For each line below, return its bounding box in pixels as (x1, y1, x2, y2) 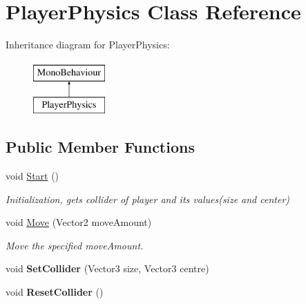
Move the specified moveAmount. (6, 238, 144, 252)
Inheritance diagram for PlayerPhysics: (6, 37, 170, 52)
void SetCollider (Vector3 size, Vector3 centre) (6, 261, 209, 276)
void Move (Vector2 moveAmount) (6, 215, 152, 229)
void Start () (6, 169, 59, 183)
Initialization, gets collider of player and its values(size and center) (6, 191, 290, 206)
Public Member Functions (6, 136, 195, 158)
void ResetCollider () (6, 285, 104, 299)
